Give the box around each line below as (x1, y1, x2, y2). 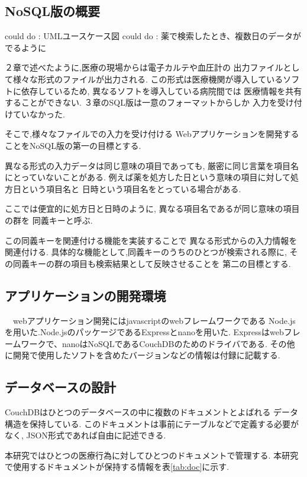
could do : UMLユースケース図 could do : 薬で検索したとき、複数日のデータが (5, 30, 302, 42)
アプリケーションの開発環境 (5, 286, 166, 304)
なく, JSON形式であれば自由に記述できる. (5, 429, 166, 441)
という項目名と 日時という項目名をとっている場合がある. (21, 182, 241, 195)
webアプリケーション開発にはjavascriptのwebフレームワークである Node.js (12, 314, 296, 326)
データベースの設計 (5, 378, 116, 396)
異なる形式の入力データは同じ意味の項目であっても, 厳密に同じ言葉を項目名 (5, 159, 299, 171)
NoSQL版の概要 (5, 2, 101, 20)
